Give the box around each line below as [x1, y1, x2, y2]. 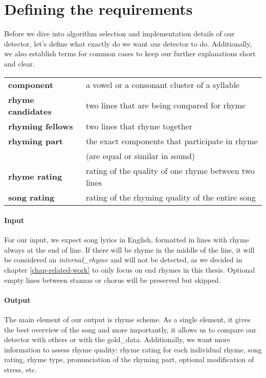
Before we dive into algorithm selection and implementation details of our [4, 28, 235, 39]
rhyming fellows [8, 120, 73, 132]
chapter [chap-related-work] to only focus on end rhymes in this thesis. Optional [4, 264, 255, 275]
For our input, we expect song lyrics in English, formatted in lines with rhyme [4, 234, 249, 245]
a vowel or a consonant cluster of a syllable [85, 78, 240, 91]
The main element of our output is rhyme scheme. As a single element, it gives [4, 314, 251, 325]
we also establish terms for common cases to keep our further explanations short [4, 48, 256, 59]
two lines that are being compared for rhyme [85, 99, 246, 111]
